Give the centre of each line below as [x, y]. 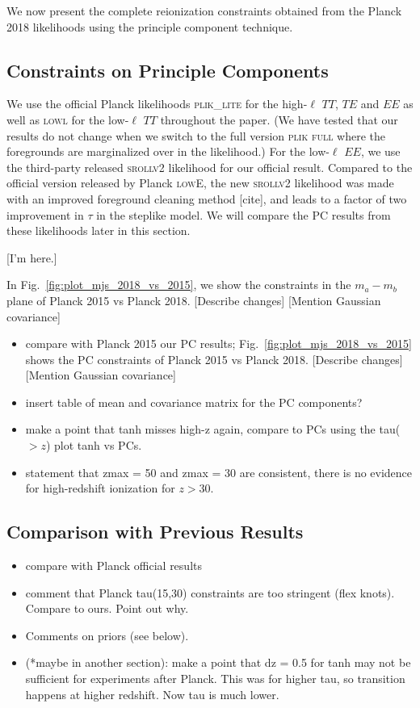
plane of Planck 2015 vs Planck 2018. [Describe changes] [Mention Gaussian [194, 300]
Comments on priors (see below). [107, 635]
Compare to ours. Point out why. [107, 608]
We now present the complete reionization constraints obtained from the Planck [204, 10]
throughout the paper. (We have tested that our [279, 119]
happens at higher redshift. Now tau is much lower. [152, 694]
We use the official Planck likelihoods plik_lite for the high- [157, 104]
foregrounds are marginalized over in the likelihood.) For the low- [168, 151]
